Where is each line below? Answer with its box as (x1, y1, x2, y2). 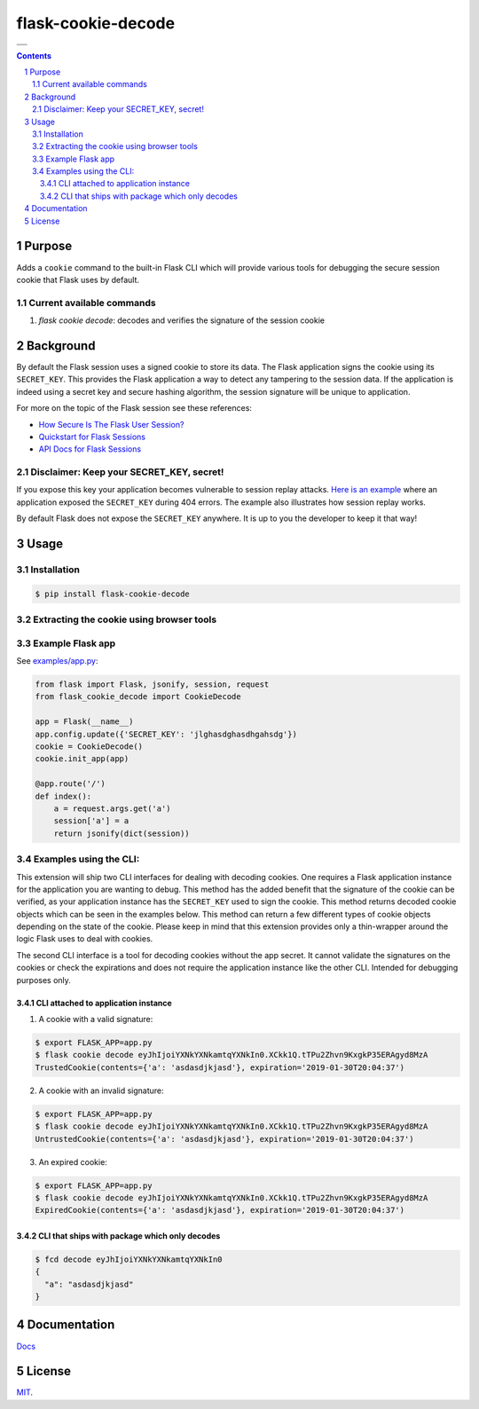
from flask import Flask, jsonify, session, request (35, 680, 270, 689)
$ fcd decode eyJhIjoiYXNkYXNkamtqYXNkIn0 (35, 1254, 223, 1264)
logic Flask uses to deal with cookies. (16, 933, 153, 944)
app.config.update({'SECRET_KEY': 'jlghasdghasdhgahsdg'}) (35, 728, 297, 739)
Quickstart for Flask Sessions (38, 431, 146, 442)
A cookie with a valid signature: (38, 1014, 153, 1025)
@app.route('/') (35, 779, 106, 789)
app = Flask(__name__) (35, 717, 134, 727)
